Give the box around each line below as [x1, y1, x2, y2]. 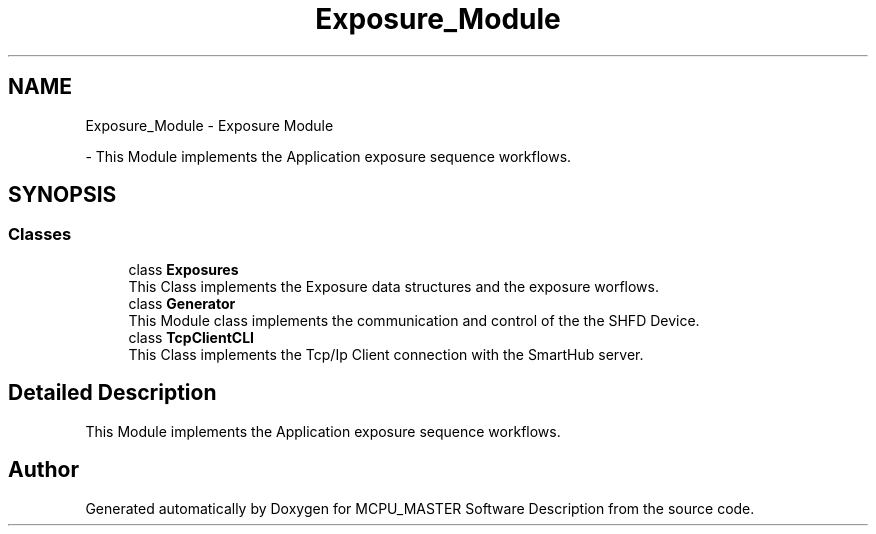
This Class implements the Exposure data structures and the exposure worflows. [128, 277, 659, 295]
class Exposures [128, 260, 239, 278]
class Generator [128, 294, 236, 312]
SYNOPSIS [8, 182, 117, 208]
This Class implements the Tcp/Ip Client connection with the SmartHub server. [128, 345, 644, 363]
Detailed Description [8, 380, 217, 406]
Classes [8, 224, 72, 245]
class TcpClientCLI [128, 328, 255, 346]
